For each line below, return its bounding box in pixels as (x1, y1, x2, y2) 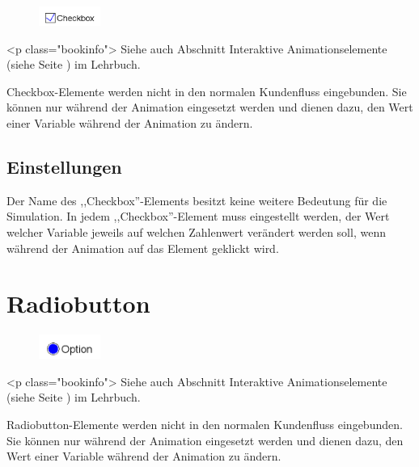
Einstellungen (6, 154, 122, 179)
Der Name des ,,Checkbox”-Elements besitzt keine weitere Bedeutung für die (6, 191, 387, 208)
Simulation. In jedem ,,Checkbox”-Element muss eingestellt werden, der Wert (6, 208, 390, 225)
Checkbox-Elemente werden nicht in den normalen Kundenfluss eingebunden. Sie (6, 82, 407, 99)
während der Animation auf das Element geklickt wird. (6, 239, 279, 256)
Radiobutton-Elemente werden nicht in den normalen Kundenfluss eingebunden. (6, 416, 403, 433)
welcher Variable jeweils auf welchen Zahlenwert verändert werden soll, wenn (6, 224, 386, 241)
